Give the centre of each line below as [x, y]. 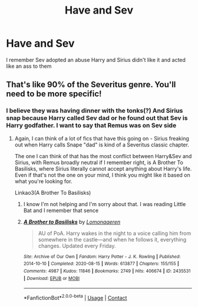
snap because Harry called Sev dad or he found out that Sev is [97, 118]
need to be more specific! [54, 94]
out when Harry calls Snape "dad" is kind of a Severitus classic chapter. [102, 145]
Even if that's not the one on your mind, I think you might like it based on [102, 175]
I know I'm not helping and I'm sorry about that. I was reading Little [105, 204]
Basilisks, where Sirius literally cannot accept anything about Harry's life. [103, 168]
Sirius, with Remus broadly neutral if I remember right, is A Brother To [99, 162]
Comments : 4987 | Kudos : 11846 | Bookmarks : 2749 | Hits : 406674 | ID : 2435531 [107, 271]
